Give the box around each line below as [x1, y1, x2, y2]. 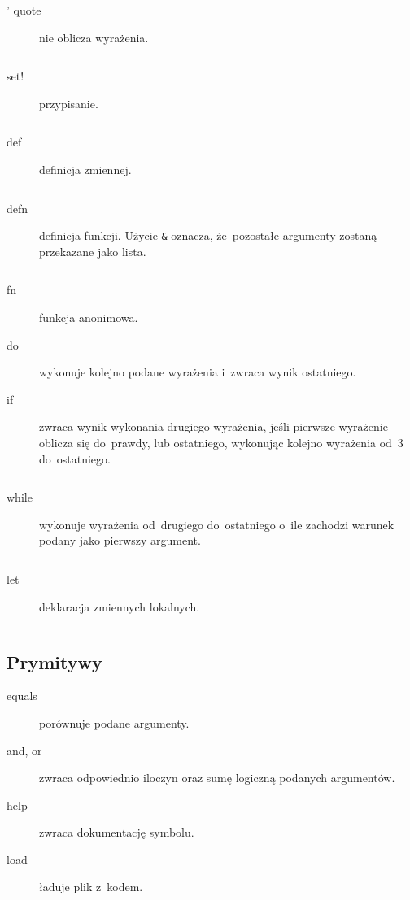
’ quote [7, 2, 41, 18]
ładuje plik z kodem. [39, 878, 143, 895]
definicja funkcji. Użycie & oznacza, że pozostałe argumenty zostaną [39, 227, 377, 244]
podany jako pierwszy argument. [39, 532, 201, 549]
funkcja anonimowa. [39, 309, 138, 325]
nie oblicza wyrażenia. [39, 28, 149, 46]
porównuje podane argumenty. [39, 714, 190, 731]
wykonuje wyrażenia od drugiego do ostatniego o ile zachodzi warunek [39, 515, 395, 533]
